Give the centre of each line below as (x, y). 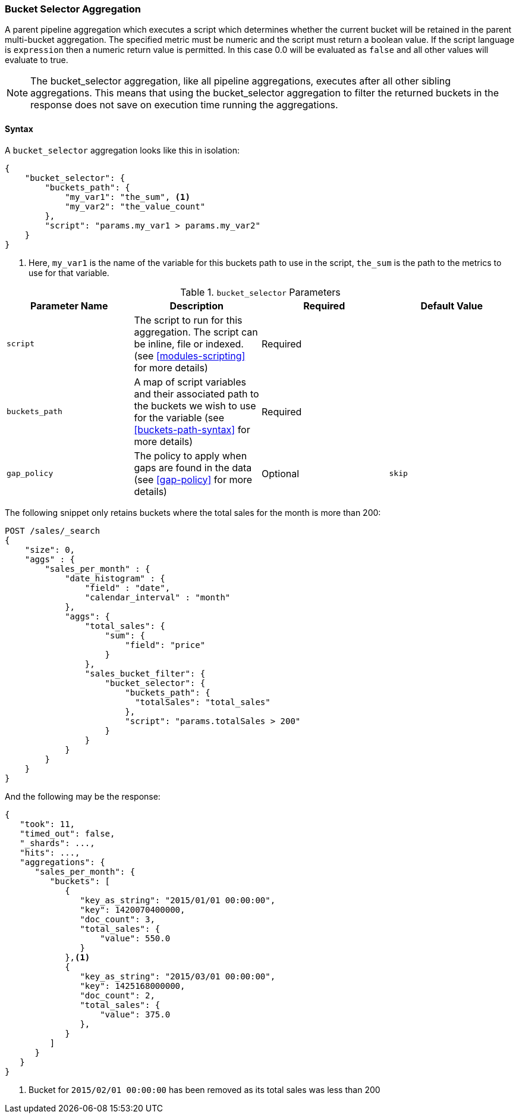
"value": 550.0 (135, 938)
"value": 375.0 (135, 1014)
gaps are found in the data (193, 467)
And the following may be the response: (83, 796)
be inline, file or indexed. (189, 344)
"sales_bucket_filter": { (145, 673)
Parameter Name (69, 306)
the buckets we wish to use (195, 405)
